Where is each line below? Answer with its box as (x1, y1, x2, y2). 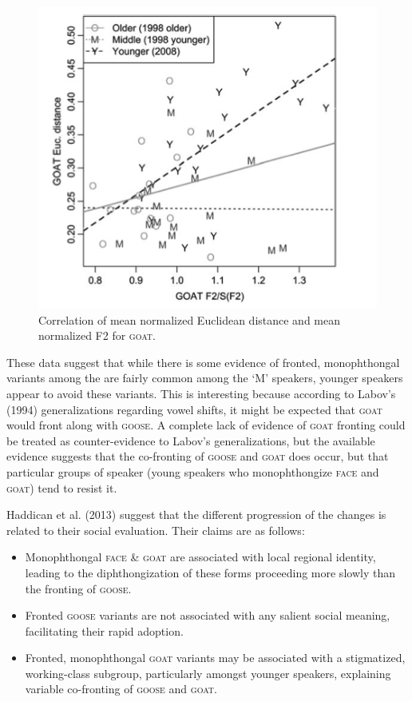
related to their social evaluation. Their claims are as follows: (6, 521, 305, 538)
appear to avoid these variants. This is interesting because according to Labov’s (6, 385, 396, 401)
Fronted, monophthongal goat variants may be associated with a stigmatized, (25, 649, 406, 666)
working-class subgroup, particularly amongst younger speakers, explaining (25, 664, 391, 681)
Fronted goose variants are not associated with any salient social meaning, (25, 607, 390, 624)
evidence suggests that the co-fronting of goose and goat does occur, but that (6, 448, 389, 465)
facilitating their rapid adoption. (25, 622, 184, 639)
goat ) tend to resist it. (6, 479, 117, 496)
